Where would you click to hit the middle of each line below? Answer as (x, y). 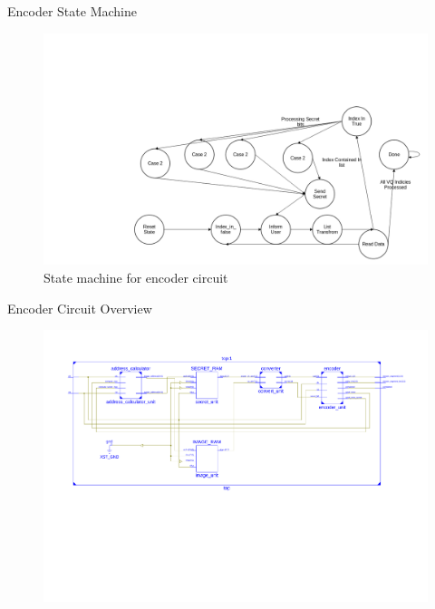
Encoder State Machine (72, 11)
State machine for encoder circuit (136, 278)
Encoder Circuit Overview (80, 308)
